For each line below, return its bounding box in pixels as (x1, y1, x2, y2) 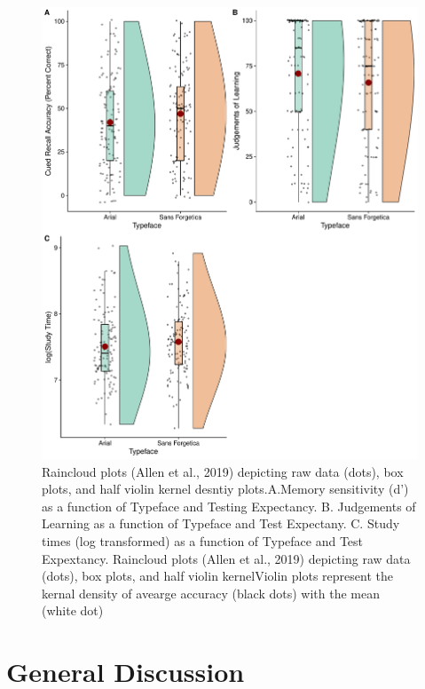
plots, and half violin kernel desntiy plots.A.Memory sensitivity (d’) (42, 479, 409, 498)
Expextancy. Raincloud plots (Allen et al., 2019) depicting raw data (42, 549, 411, 567)
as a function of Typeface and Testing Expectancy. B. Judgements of (42, 496, 416, 515)
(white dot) (42, 601, 104, 620)
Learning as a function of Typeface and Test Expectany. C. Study (42, 514, 400, 533)
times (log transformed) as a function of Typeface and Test (42, 531, 364, 550)
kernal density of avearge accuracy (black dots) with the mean (42, 583, 380, 602)
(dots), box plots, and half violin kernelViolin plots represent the (42, 566, 393, 585)
